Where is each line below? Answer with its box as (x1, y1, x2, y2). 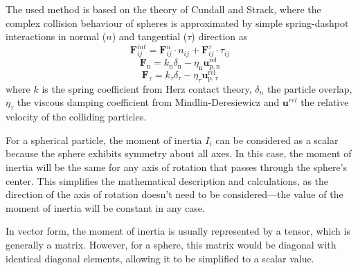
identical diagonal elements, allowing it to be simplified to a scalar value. (6, 251, 314, 265)
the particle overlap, (267, 81, 352, 96)
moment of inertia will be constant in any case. (6, 200, 205, 215)
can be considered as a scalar (215, 132, 339, 147)
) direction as (191, 29, 248, 44)
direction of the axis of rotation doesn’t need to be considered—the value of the (6, 187, 343, 201)
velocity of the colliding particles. (6, 109, 147, 124)
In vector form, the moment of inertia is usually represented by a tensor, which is (6, 224, 350, 238)
